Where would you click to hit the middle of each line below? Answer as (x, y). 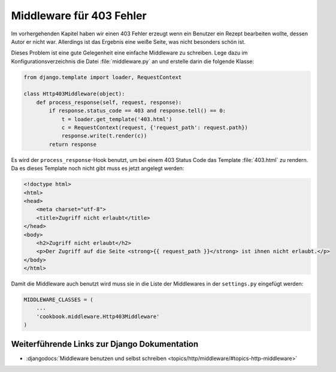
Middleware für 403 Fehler (79, 16)
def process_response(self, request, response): (109, 102)
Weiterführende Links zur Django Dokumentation (105, 344)
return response (73, 144)
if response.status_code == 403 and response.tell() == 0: (137, 111)
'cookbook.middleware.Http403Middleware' (98, 316)
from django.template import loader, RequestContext (103, 77)
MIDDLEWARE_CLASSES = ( (59, 300)
